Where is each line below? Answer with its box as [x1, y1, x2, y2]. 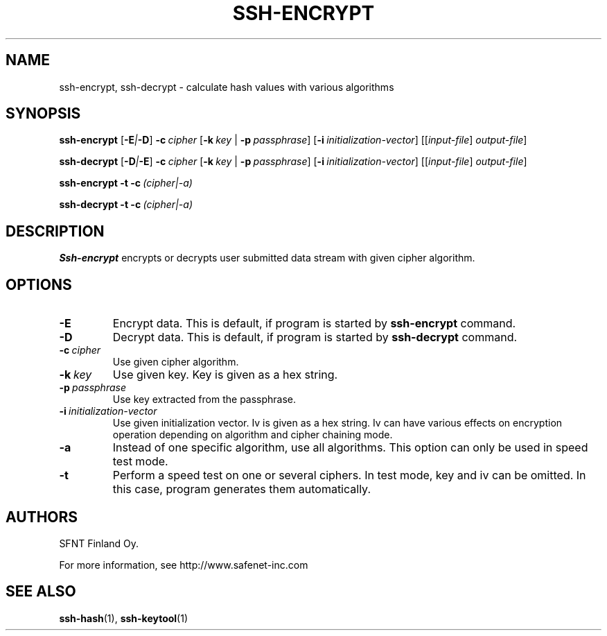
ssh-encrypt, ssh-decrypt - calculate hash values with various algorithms [59, 80, 394, 93]
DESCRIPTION [6, 222, 105, 240]
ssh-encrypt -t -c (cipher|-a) [59, 177, 193, 189]
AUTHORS [6, 508, 78, 526]
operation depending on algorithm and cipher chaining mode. [112, 429, 393, 441]
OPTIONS [6, 275, 72, 293]
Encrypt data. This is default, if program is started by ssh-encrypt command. [112, 316, 516, 331]
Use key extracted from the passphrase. [112, 393, 297, 406]
